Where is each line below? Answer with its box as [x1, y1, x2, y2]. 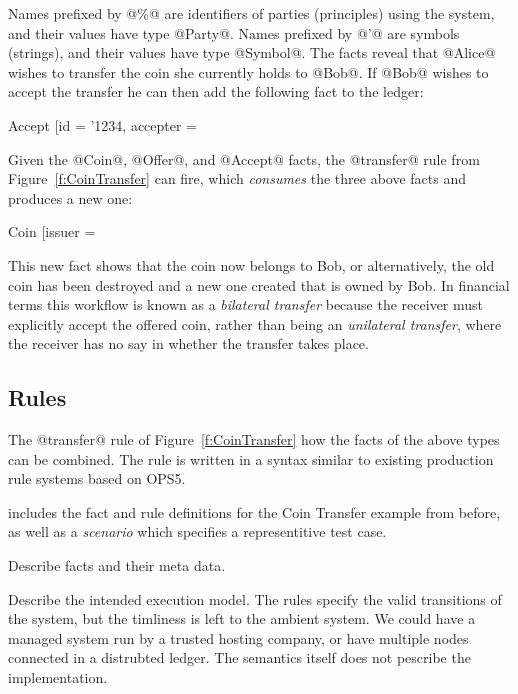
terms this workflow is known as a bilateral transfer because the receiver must [8, 294, 484, 315]
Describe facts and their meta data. [8, 555, 226, 576]
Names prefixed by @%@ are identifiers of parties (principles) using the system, [8, 3, 495, 23]
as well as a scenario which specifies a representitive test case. [8, 521, 387, 542]
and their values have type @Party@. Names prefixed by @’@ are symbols [8, 22, 460, 43]
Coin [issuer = [8, 221, 96, 242]
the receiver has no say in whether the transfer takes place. [8, 333, 369, 354]
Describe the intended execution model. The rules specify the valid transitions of [8, 588, 502, 609]
